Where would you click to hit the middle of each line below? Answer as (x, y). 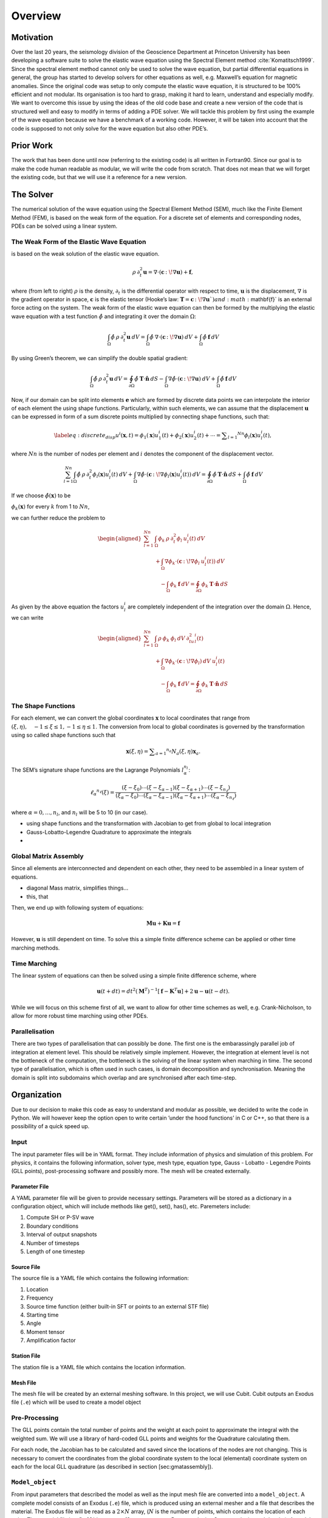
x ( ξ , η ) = (137, 751)
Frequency (40, 1298)
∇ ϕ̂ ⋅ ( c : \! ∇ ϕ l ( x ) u (159, 475)
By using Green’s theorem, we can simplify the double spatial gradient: (100, 358)
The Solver (32, 195)
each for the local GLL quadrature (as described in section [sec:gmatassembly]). (112, 1467)
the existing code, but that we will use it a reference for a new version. (99, 177)
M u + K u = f (163, 924)
